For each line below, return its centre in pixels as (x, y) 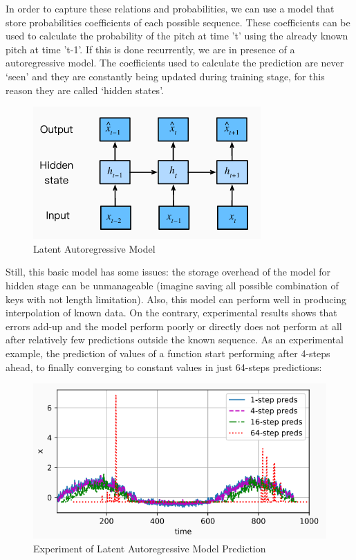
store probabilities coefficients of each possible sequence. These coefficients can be (178, 22)
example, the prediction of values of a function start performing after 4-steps (168, 353)
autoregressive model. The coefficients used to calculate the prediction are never (175, 63)
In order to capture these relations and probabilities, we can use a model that (170, 8)
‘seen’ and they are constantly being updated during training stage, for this (165, 76)
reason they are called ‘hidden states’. (85, 90)
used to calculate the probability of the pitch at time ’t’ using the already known (177, 36)
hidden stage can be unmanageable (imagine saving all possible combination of (172, 285)
